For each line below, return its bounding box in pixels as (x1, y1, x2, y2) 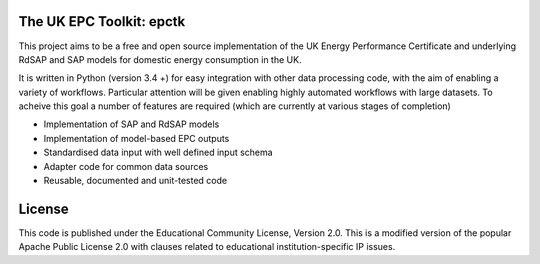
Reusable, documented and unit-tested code (43, 175, 228, 187)
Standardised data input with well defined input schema (43, 146, 274, 159)
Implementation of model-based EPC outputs (43, 132, 230, 144)
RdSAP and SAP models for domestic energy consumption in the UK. (18, 53, 302, 65)
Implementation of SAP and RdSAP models (43, 118, 220, 130)
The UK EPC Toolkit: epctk (18, 13, 186, 30)
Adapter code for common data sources (43, 160, 209, 172)
